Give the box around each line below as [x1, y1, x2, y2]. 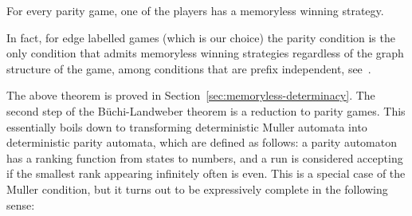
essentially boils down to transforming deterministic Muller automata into [6, 118, 367, 135]
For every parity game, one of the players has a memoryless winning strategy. [6, 2, 384, 18]
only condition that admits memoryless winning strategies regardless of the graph [6, 45, 404, 61]
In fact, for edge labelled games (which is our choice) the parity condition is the [6, 29, 395, 45]
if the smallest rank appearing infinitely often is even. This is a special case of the [6, 165, 406, 182]
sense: [6, 196, 35, 213]
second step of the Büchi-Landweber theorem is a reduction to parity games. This [6, 102, 406, 119]
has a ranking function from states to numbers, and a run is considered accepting [6, 149, 403, 166]
